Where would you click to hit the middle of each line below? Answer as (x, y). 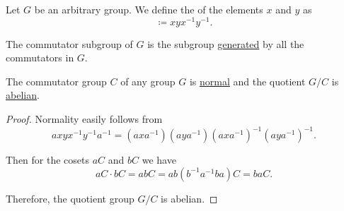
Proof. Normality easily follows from (84, 119)
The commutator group (56, 81)
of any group (148, 81)
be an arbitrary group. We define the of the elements (149, 9)
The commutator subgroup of (69, 43)
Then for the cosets (48, 160)
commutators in (40, 58)
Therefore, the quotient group (70, 198)
